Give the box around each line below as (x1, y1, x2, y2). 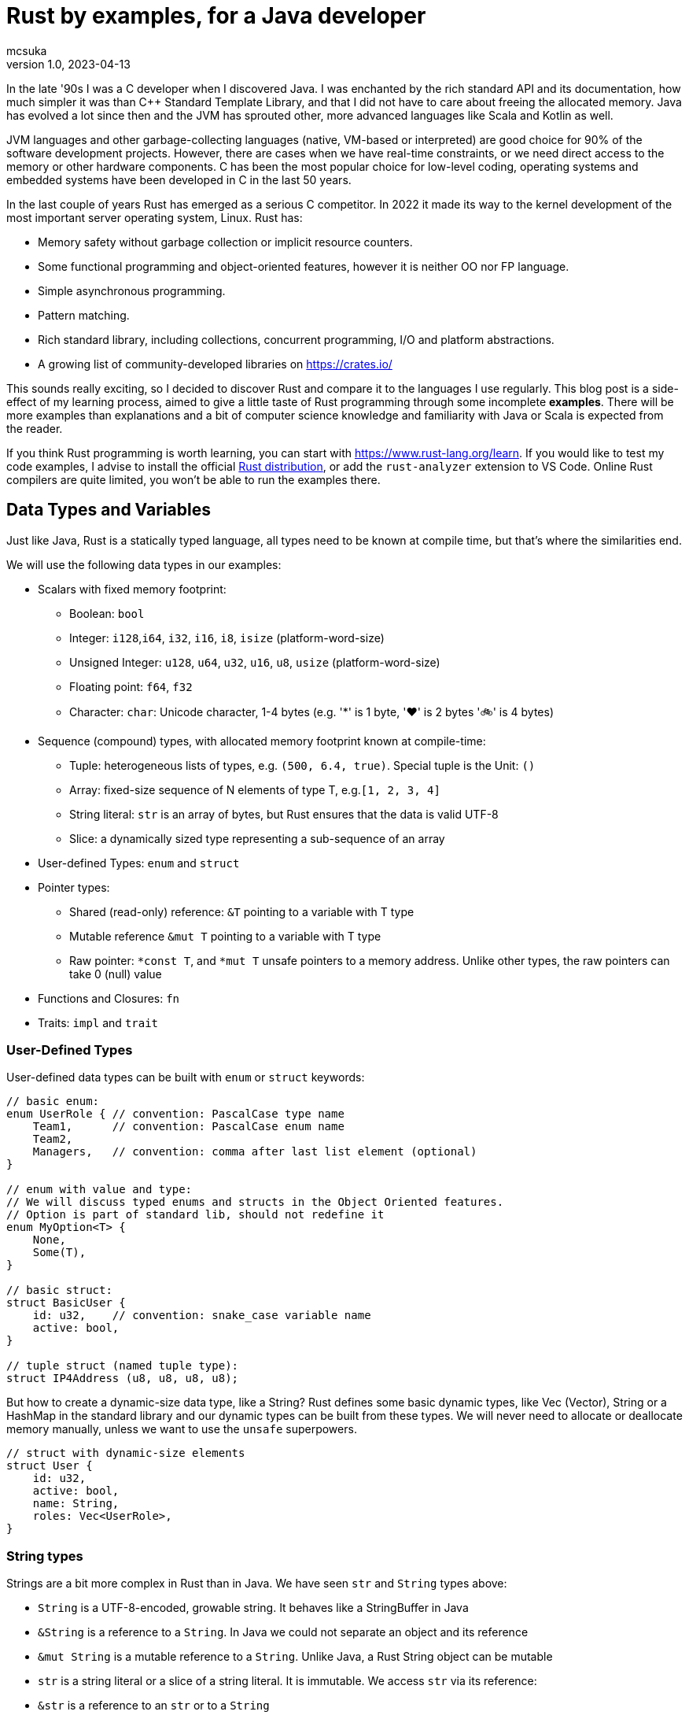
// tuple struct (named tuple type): (6, 1359, 239, 1373)
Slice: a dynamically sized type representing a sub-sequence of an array (69, 831, 445, 845)
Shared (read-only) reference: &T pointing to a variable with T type (69, 904, 415, 918)
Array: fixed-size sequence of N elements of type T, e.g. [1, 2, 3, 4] (69, 782, 440, 797)
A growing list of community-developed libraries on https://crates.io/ (38, 357, 392, 371)
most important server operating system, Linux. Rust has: (6, 210, 303, 224)
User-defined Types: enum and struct (38, 856, 240, 870)
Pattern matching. (38, 308, 130, 322)
